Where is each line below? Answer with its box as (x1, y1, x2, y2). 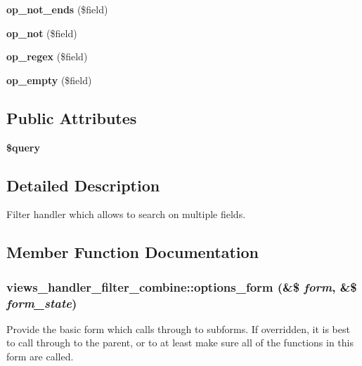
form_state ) (6, 294, 77, 311)
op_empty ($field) (6, 72, 92, 87)
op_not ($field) (6, 25, 77, 40)
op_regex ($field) (6, 49, 88, 64)
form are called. (6, 349, 74, 364)
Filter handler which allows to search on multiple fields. (6, 207, 246, 222)
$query (6, 140, 41, 154)
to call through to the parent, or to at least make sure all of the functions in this (6, 335, 354, 350)
